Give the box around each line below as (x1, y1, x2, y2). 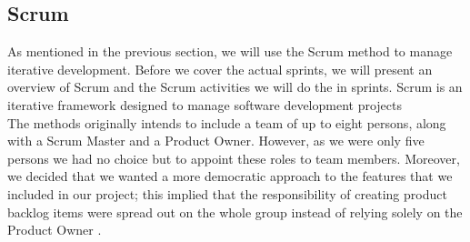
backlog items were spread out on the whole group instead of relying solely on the (7, 202, 463, 221)
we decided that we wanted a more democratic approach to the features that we (7, 166, 453, 186)
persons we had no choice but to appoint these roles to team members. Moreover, (7, 148, 460, 167)
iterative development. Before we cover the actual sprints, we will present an (7, 59, 433, 78)
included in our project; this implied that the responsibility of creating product (7, 184, 447, 203)
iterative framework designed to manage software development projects (7, 95, 402, 114)
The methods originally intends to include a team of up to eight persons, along (7, 113, 446, 132)
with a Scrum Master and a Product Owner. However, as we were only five (7, 131, 425, 150)
